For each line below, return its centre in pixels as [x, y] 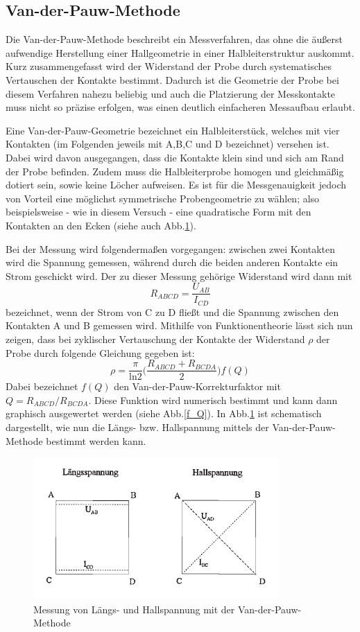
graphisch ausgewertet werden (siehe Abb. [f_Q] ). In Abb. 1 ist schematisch [164, 413]
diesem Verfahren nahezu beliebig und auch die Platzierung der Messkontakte [171, 93]
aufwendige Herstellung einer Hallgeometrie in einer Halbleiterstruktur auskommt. [180, 52]
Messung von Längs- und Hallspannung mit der [134, 609]
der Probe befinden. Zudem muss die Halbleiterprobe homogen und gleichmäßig [175, 171]
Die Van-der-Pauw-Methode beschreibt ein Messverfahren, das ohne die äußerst [174, 39]
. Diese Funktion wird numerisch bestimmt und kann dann [213, 400]
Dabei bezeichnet [42, 386]
